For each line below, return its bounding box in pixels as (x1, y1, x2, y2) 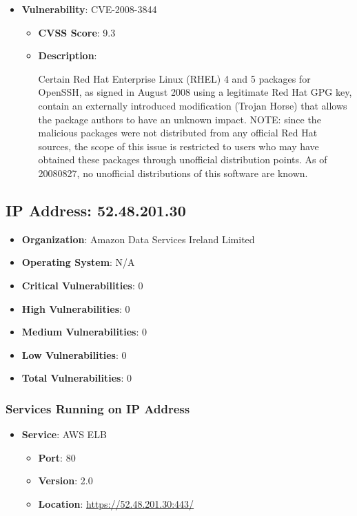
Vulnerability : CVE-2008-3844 (21, 2, 157, 16)
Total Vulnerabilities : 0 (21, 371, 132, 385)
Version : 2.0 (38, 473, 93, 488)
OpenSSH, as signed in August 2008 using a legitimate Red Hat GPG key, (38, 85, 352, 99)
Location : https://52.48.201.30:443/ (38, 496, 194, 510)
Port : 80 (38, 450, 76, 464)
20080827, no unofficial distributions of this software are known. (38, 165, 308, 180)
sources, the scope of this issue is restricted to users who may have (38, 138, 319, 153)
